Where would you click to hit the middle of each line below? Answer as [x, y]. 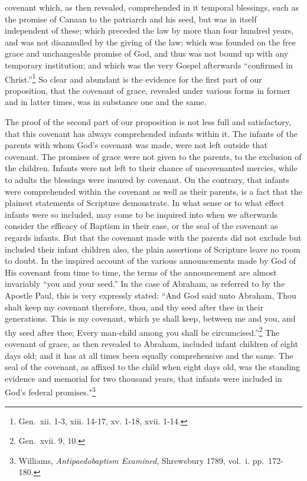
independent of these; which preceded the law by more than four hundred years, [149, 30]
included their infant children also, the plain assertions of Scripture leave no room [153, 249]
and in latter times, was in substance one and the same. [106, 102]
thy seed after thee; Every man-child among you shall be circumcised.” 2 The [142, 331]
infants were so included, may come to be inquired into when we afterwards [141, 214]
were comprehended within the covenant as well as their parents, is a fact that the [153, 191]
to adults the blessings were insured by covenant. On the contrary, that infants [147, 179]
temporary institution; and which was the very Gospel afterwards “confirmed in [149, 65]
